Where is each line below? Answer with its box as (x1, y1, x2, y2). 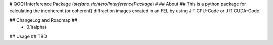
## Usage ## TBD (9, 33, 47, 39)
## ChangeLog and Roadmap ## (9, 17, 78, 23)
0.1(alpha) (26, 24, 47, 30)
